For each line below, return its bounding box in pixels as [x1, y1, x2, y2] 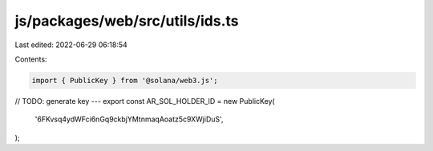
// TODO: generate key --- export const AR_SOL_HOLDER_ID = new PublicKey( [14, 96, 276, 105]
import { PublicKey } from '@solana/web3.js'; [31, 76, 218, 85]
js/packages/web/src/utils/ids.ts [14, 12, 239, 30]
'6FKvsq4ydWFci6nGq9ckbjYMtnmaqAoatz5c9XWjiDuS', [34, 114, 224, 124]
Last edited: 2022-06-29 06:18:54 [14, 40, 127, 50]
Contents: [14, 54, 47, 64]
